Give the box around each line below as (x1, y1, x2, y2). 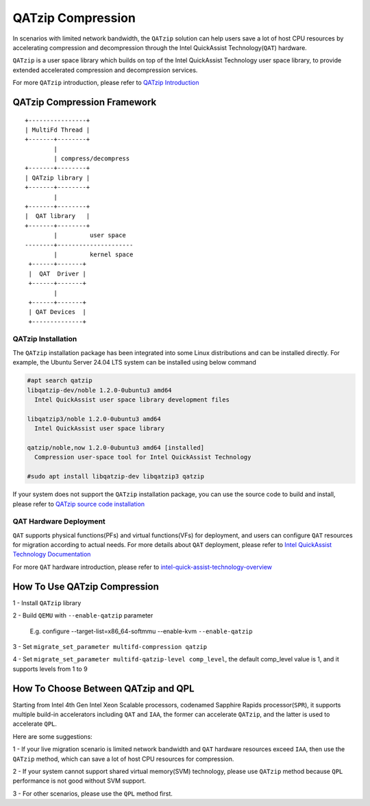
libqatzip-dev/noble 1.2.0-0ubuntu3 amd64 (27, 386, 172, 394)
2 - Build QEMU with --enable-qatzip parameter (12, 611, 153, 620)
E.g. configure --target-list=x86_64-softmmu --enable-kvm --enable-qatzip (29, 627, 253, 635)
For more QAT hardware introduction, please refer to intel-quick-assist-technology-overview (12, 563, 273, 571)
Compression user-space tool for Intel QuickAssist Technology (34, 453, 251, 461)
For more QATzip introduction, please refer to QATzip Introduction (12, 79, 199, 87)
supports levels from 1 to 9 (12, 665, 88, 673)
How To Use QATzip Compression (12, 581, 159, 592)
